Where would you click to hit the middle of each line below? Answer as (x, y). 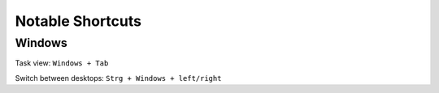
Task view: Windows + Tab (62, 63)
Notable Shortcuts (78, 21)
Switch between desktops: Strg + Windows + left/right (118, 78)
